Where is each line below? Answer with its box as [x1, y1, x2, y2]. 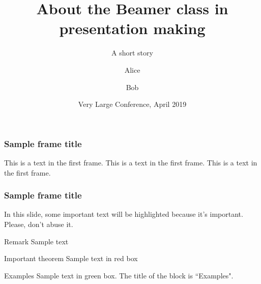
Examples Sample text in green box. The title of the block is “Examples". [4, 270, 234, 280]
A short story [111, 47, 153, 58]
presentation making [59, 18, 206, 39]
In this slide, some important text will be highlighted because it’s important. [4, 209, 243, 219]
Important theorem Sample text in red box [4, 253, 138, 264]
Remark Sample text [4, 236, 69, 246]
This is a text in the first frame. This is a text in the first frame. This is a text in [4, 157, 257, 167]
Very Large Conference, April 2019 [78, 99, 187, 109]
